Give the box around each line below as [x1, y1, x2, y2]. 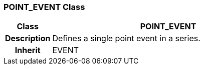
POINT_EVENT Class [4, 2, 85, 12]
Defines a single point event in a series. [52, 33, 200, 44]
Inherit [15, 45, 41, 56]
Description [5, 33, 51, 44]
